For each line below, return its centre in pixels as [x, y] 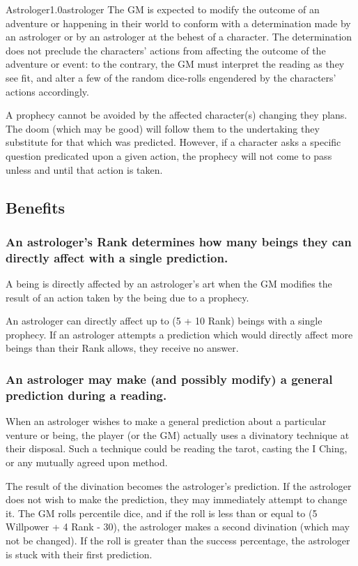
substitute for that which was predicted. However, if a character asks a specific [173, 142]
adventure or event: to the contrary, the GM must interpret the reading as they [175, 64]
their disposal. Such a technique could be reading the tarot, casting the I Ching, [177, 448]
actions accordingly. [47, 91]
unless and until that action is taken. [84, 169]
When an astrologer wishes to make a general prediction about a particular [166, 421]
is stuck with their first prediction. [79, 554]
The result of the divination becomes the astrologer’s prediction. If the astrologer [179, 485]
